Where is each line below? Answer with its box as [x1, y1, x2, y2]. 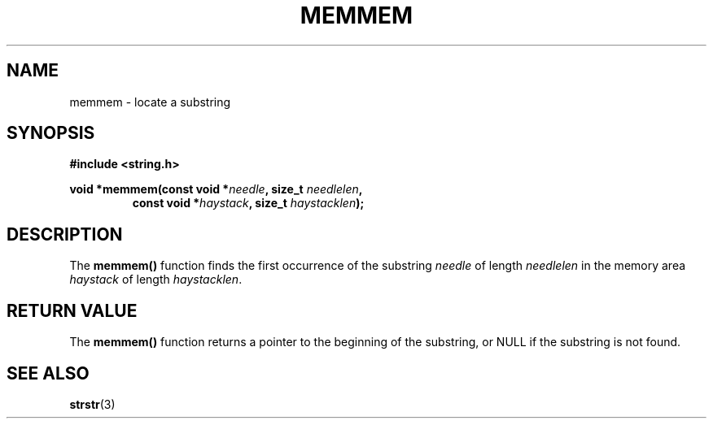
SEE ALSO [7, 362, 90, 384]
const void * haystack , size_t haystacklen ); [132, 196, 365, 210]
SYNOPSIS [7, 123, 95, 144]
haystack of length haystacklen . [69, 272, 243, 287]
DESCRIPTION [7, 223, 123, 245]
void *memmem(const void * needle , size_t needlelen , [69, 182, 363, 197]
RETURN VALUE [7, 300, 138, 321]
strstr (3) [69, 397, 116, 411]
